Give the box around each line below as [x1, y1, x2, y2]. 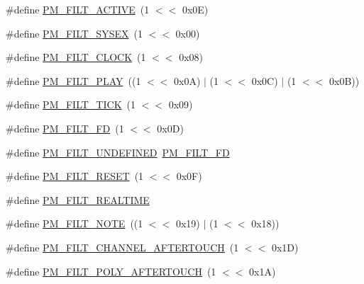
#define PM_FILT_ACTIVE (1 [6, 2, 150, 16]
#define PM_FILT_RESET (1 [6, 169, 144, 183]
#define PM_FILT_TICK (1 [6, 97, 136, 112]
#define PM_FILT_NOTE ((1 [6, 216, 143, 231]
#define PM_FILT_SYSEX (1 [6, 25, 143, 40]
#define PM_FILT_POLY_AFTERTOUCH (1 [6, 263, 216, 278]
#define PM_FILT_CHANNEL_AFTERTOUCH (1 [6, 239, 239, 254]
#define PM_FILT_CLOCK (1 [6, 50, 146, 64]
